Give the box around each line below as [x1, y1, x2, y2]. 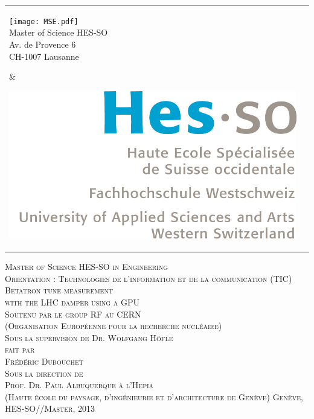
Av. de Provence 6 [9, 38, 76, 50]
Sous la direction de [5, 366, 83, 379]
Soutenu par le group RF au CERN [5, 307, 141, 320]
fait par [5, 343, 35, 356]
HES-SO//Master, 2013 [5, 402, 95, 415]
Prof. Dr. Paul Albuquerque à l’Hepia [5, 379, 154, 391]
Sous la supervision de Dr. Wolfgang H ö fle [5, 331, 173, 344]
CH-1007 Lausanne [9, 50, 79, 62]
